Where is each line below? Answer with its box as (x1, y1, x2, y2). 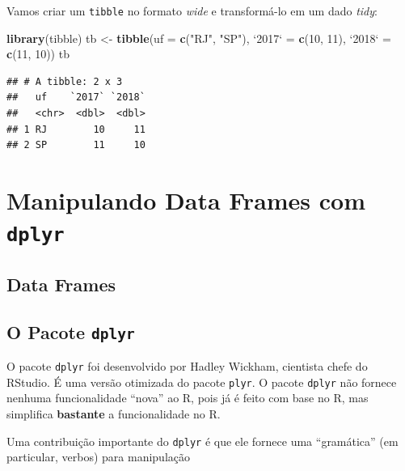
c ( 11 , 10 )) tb (6, 45, 70, 62)
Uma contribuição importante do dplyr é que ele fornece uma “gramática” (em (6, 432, 399, 449)
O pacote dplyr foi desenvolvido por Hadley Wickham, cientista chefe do (6, 358, 368, 375)
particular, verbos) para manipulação (6, 448, 190, 465)
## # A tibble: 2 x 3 (6, 75, 123, 87)
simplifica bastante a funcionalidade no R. (6, 405, 221, 422)
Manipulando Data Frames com (6, 184, 366, 216)
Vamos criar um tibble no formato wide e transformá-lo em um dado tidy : (6, 2, 378, 19)
